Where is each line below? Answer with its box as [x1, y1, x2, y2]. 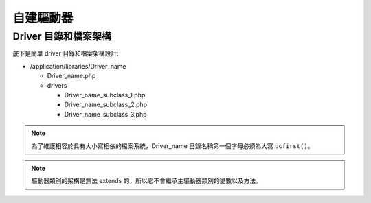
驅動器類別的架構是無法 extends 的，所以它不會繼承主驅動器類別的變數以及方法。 [31, 177, 262, 185]
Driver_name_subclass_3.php [64, 110, 147, 118]
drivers [47, 81, 67, 89]
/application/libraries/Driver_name [30, 62, 126, 70]
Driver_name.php [47, 72, 96, 80]
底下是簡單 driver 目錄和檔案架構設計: [12, 49, 120, 58]
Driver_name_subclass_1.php [64, 91, 146, 99]
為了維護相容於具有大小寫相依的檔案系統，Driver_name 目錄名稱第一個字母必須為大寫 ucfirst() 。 [31, 141, 314, 150]
